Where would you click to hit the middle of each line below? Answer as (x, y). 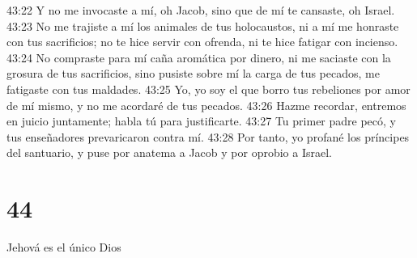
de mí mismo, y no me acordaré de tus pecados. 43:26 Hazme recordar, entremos (206, 105)
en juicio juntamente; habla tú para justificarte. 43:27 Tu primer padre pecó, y (201, 121)
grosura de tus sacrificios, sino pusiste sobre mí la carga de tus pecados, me (193, 73)
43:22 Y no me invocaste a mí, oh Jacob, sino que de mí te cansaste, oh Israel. (201, 10)
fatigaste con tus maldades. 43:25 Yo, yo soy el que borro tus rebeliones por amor (208, 89)
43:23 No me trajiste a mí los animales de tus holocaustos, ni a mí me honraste (203, 25)
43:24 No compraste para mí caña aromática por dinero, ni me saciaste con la (199, 57)
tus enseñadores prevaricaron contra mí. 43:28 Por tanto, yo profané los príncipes (208, 136)
